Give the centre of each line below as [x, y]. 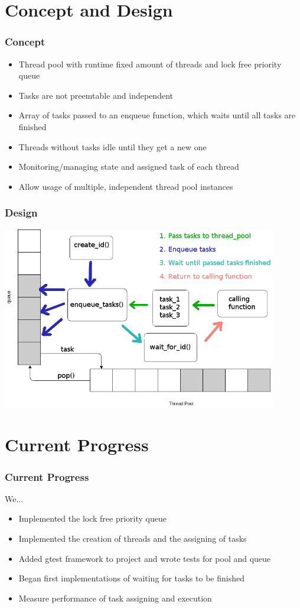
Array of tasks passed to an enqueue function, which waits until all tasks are [157, 115]
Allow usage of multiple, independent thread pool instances [126, 186]
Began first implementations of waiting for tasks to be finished [131, 578]
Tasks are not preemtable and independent [96, 95]
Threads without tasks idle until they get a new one [112, 146]
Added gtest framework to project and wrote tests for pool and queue [145, 558]
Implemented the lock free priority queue [92, 518]
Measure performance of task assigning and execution [115, 598]
